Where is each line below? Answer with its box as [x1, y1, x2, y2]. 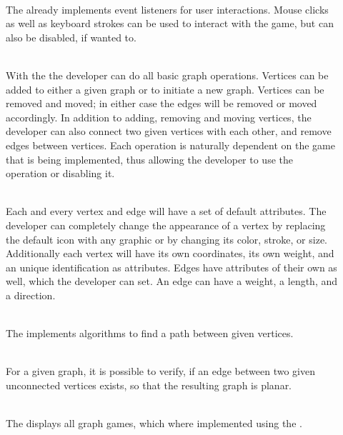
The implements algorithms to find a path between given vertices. [6, 326, 294, 341]
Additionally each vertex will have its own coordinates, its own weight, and [6, 246, 334, 261]
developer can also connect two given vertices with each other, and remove [6, 124, 332, 139]
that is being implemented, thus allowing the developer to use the [6, 151, 293, 166]
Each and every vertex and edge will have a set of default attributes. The [6, 204, 327, 219]
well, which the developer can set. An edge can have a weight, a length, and [6, 274, 338, 289]
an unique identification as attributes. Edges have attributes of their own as [6, 259, 337, 274]
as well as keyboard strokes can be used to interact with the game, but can [6, 16, 334, 31]
